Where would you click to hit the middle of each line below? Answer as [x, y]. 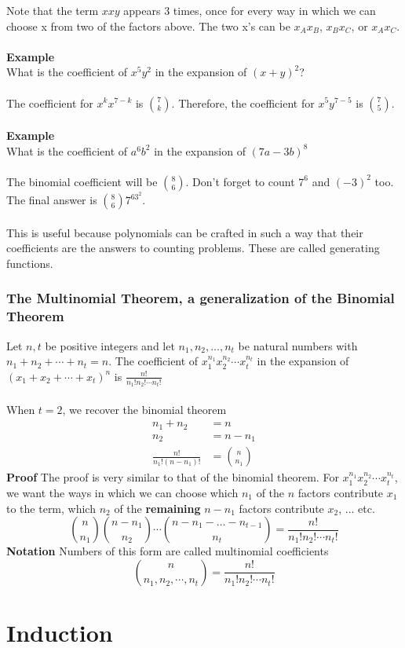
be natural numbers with [298, 345]
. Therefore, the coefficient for [243, 103]
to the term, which [51, 508]
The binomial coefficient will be [82, 181]
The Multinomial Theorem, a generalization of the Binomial [201, 298]
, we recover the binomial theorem [144, 409]
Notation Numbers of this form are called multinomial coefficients [168, 551]
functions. [30, 263]
